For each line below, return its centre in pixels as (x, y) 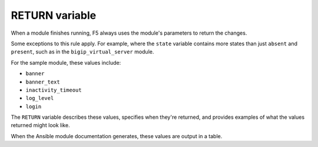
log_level (40, 98)
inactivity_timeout (54, 90)
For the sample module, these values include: (66, 62)
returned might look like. (40, 125)
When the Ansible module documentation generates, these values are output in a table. (117, 136)
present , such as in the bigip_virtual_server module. (82, 52)
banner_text (43, 82)
